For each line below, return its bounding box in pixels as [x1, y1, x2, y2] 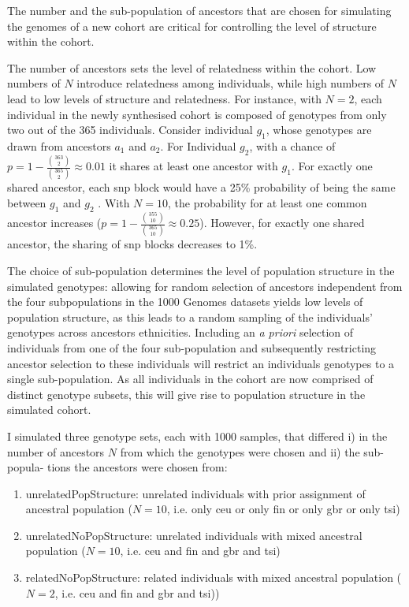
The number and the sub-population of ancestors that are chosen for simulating [7, 2, 392, 18]
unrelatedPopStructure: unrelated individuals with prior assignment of [25, 485, 366, 501]
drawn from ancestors [7, 137, 111, 154]
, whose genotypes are [266, 121, 372, 138]
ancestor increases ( [7, 214, 102, 231]
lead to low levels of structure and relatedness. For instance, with [7, 90, 322, 106]
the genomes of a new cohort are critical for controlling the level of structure [7, 17, 377, 34]
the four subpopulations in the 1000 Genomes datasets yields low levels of [7, 293, 363, 310]
